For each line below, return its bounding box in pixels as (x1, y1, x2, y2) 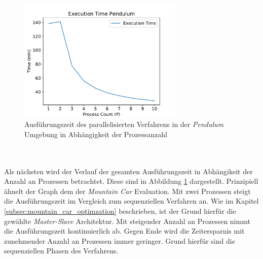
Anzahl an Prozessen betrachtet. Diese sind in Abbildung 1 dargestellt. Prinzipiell (4, 176, 258, 186)
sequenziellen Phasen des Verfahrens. (4, 245, 119, 256)
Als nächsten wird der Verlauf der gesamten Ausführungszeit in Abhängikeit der (4, 166, 253, 176)
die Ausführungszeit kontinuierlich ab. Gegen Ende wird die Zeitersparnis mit (4, 225, 245, 236)
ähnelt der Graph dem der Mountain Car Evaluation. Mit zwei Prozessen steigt (4, 185, 251, 196)
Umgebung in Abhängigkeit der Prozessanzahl (24, 128, 168, 139)
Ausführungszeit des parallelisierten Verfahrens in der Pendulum (24, 119, 224, 129)
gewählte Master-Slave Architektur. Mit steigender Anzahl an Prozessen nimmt (4, 215, 250, 226)
